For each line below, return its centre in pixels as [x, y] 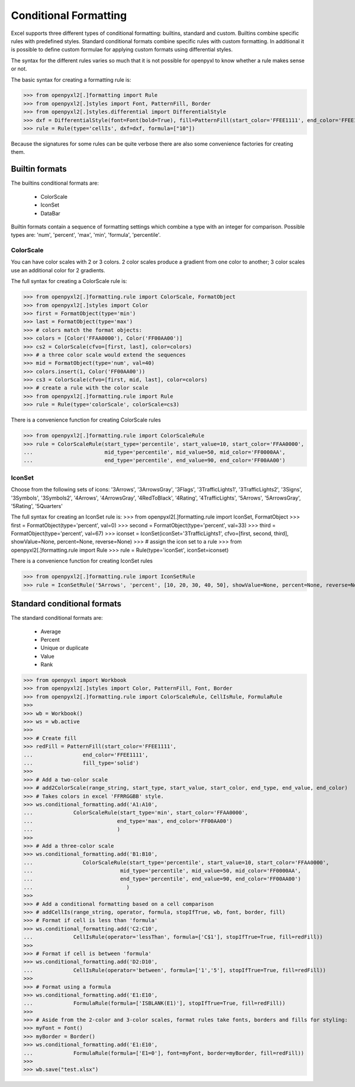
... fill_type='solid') [81, 763]
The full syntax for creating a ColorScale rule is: [69, 281]
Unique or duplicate [64, 648]
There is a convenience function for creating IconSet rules [82, 561]
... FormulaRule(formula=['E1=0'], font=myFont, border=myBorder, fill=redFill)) [164, 1053]
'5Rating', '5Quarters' [37, 506]
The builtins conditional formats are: [55, 183]
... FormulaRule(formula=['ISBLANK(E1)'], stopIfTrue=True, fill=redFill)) [154, 1003]
